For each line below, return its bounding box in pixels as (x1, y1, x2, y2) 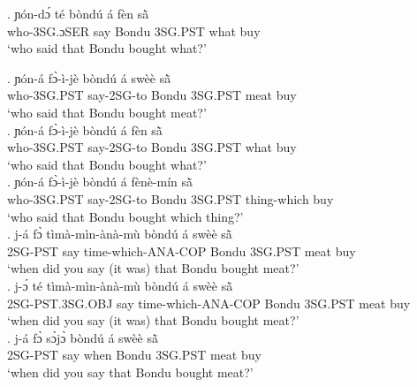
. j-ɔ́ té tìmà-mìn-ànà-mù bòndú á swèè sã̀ (7, 276, 233, 294)
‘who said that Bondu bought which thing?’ (7, 207, 244, 225)
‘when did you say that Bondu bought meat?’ (7, 362, 254, 381)
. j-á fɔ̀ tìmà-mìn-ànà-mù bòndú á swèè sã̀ (7, 224, 232, 243)
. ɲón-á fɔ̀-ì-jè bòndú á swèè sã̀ (7, 68, 171, 87)
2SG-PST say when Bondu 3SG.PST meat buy (7, 345, 262, 364)
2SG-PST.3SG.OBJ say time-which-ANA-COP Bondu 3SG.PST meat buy (7, 293, 411, 312)
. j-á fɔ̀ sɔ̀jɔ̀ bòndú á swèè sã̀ (7, 328, 158, 346)
